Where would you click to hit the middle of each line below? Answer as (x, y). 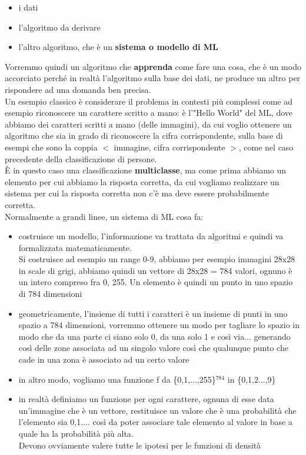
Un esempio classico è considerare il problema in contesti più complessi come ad (149, 101)
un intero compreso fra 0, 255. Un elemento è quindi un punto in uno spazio (156, 282)
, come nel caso (266, 147)
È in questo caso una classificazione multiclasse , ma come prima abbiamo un (146, 170)
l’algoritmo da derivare (59, 27)
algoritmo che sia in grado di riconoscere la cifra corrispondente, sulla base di (144, 136)
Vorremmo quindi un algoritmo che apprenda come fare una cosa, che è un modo (153, 66)
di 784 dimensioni (50, 294)
